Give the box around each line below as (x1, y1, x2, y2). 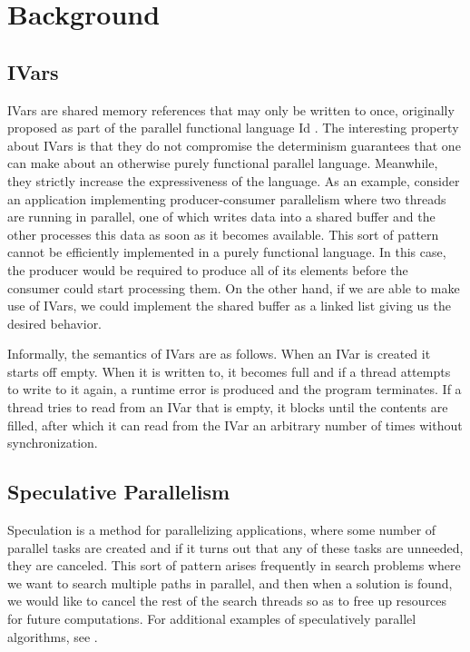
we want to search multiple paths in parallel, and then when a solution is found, (7, 573, 453, 592)
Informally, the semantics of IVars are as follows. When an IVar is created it (7, 344, 431, 363)
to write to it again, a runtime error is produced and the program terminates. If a (7, 380, 462, 399)
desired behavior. (7, 313, 103, 332)
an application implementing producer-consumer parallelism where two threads (7, 189, 446, 208)
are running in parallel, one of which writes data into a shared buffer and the (7, 207, 436, 226)
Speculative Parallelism (7, 478, 230, 506)
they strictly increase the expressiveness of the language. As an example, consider (7, 171, 460, 190)
